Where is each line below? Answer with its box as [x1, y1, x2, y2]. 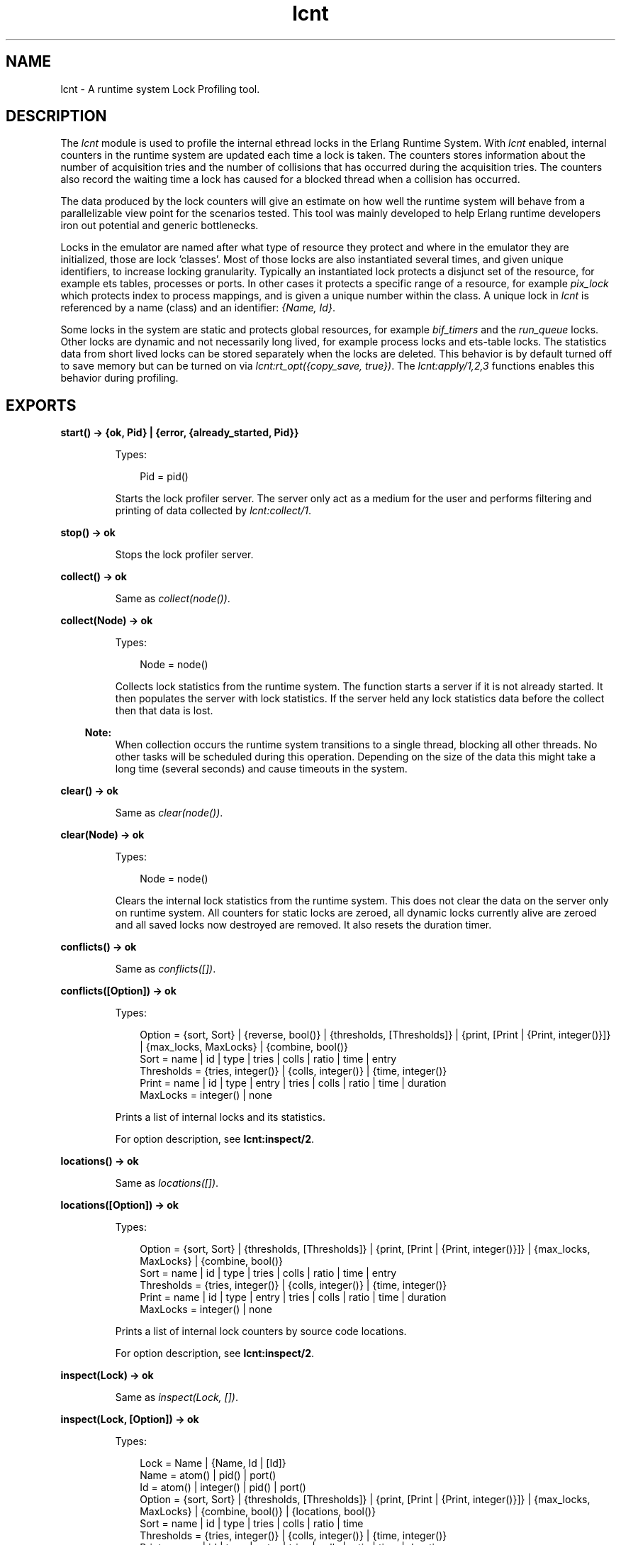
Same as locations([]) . [115, 1177, 219, 1190]
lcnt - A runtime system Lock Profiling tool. [60, 82, 260, 95]
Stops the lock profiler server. [115, 548, 254, 561]
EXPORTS [6, 396, 77, 414]
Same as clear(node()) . [115, 807, 223, 819]
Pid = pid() [140, 470, 189, 483]
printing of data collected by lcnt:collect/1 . [115, 504, 312, 517]
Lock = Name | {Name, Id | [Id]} [140, 1457, 286, 1470]
